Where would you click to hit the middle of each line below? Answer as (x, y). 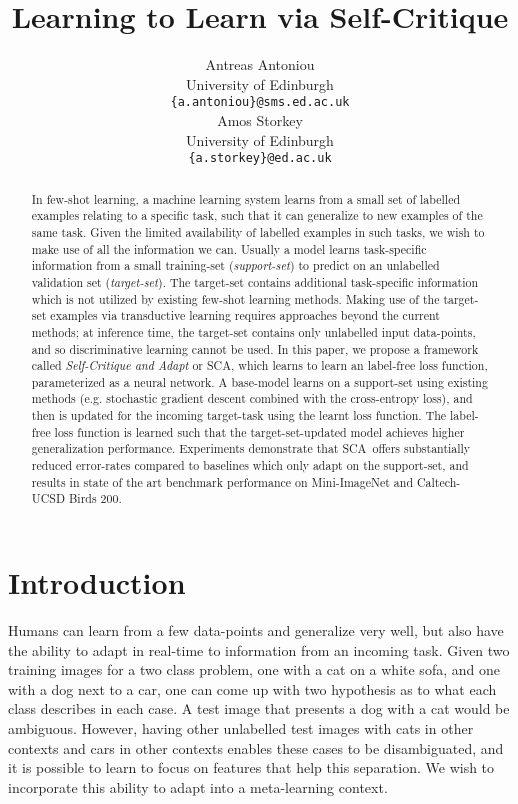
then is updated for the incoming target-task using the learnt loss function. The (239, 415)
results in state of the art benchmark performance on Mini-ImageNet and (222, 481)
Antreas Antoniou (260, 64)
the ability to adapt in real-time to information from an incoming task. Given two (259, 649)
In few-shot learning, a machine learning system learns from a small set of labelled (246, 198)
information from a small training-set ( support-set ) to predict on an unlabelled (235, 265)
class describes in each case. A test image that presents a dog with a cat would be (259, 708)
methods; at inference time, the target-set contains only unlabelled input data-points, (253, 331)
